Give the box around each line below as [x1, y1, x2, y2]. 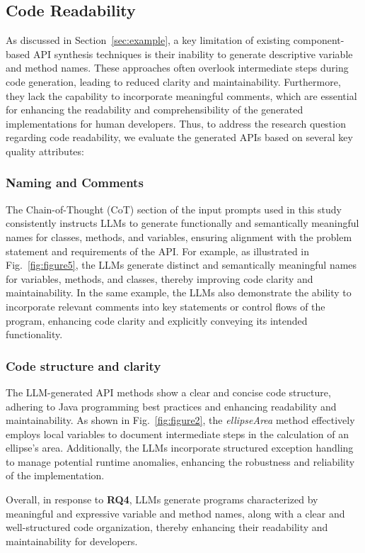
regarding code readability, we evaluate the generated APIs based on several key [6, 130, 353, 145]
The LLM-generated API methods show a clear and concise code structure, [6, 384, 331, 399]
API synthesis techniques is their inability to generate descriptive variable [33, 46, 353, 61]
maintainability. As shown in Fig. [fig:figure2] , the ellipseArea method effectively [6, 413, 355, 428]
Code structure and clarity [6, 357, 161, 374]
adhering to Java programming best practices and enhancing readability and [6, 398, 337, 413]
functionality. [6, 327, 63, 342]
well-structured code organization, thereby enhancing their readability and [6, 520, 328, 535]
